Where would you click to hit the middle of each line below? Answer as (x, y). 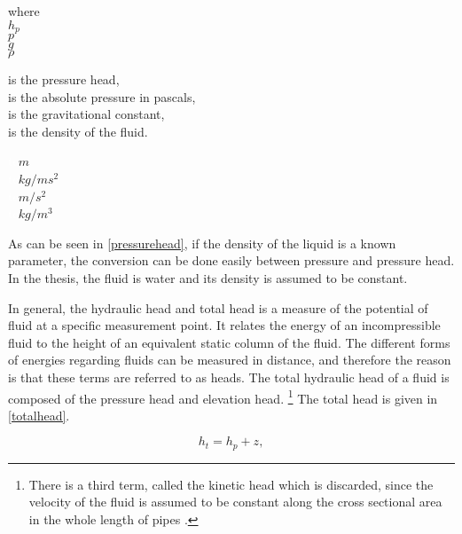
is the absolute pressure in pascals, (102, 96)
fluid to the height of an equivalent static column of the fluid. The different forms (229, 342)
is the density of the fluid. (78, 131)
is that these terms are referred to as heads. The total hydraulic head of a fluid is (229, 377)
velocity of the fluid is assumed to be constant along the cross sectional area (235, 502)
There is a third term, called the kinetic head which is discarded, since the (231, 484)
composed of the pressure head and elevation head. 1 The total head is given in (223, 397)
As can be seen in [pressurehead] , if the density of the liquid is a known (202, 243)
